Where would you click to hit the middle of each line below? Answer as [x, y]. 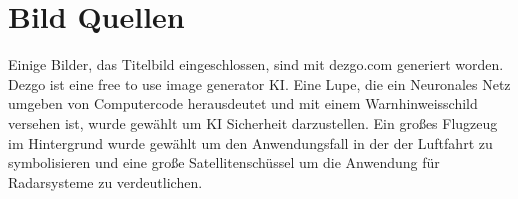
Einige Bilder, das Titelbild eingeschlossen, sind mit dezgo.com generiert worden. [256, 64]
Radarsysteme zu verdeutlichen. [105, 181]
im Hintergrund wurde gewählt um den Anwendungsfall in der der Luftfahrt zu [250, 142]
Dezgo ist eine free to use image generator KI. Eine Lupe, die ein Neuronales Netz [259, 83]
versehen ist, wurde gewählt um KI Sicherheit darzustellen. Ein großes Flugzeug [253, 122]
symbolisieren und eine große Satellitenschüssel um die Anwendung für [224, 162]
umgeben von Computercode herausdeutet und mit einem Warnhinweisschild [243, 103]
